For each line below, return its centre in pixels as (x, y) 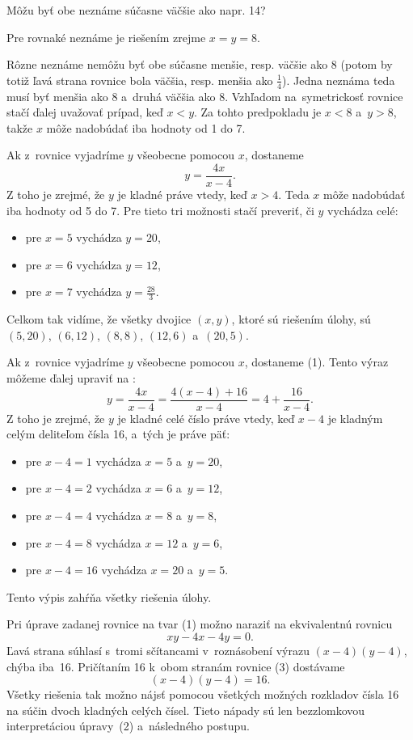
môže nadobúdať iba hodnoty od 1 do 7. (146, 127)
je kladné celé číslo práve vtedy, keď (206, 418)
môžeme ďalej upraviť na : (71, 378)
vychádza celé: (363, 210)
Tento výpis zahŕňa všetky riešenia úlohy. (109, 596)
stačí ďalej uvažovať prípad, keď (85, 112)
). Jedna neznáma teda (338, 80)
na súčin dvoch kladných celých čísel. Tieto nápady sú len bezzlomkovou (186, 710)
